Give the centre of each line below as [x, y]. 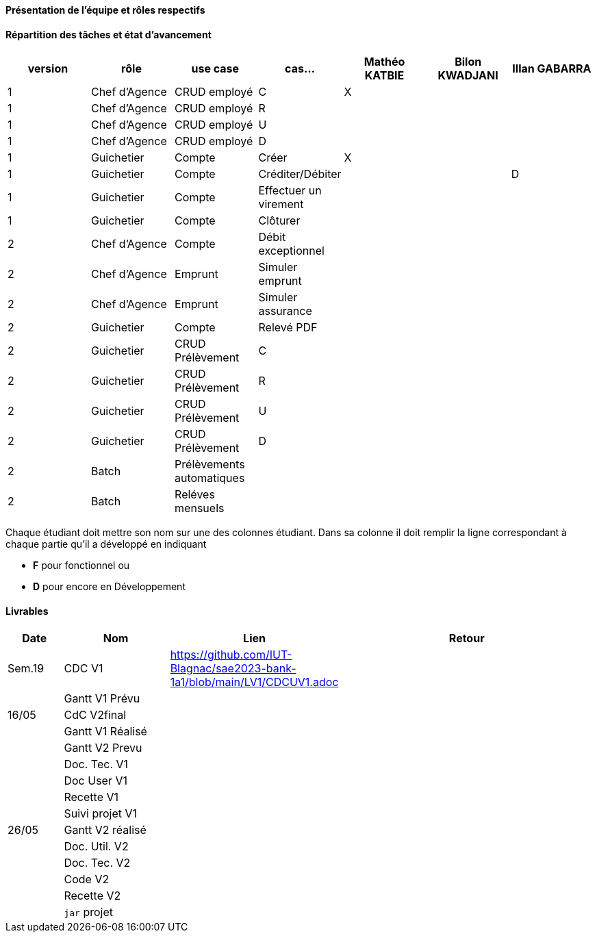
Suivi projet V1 [101, 814]
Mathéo [384, 62]
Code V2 [87, 879]
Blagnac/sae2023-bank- [233, 669]
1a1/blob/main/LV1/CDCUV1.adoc [254, 682]
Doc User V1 [96, 781]
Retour [467, 638]
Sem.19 [26, 669]
